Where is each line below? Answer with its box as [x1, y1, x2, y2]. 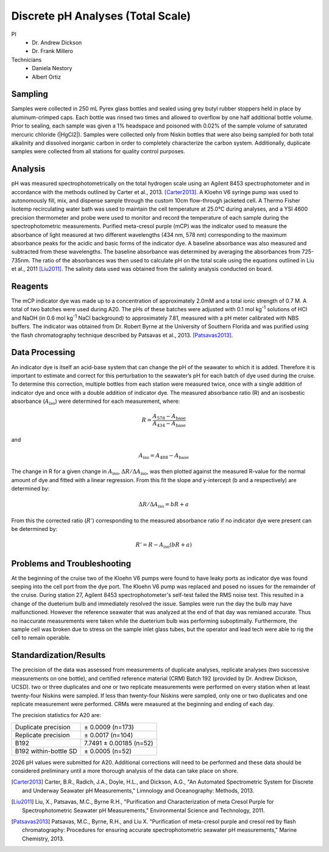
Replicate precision [15, 731, 70, 739]
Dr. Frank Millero [32, 48, 73, 55]
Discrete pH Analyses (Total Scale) [11, 9, 191, 23]
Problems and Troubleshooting [11, 558, 131, 569]
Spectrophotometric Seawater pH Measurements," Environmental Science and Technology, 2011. [22, 806, 265, 814]
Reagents [11, 281, 49, 291]
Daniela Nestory [32, 65, 73, 72]
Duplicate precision [15, 723, 71, 731]
